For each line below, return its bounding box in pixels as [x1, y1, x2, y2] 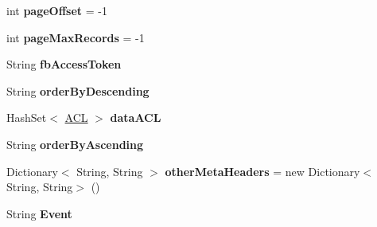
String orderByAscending [6, 135, 144, 152]
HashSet [6, 109, 47, 126]
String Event [6, 205, 72, 221]
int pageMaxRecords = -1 [6, 29, 145, 45]
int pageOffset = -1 [6, 2, 107, 18]
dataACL [110, 109, 161, 126]
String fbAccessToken [6, 56, 122, 72]
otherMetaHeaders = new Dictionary [165, 162, 360, 179]
